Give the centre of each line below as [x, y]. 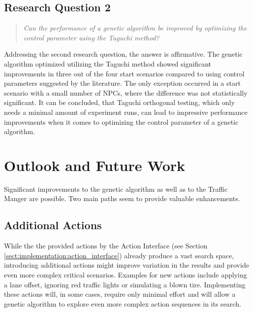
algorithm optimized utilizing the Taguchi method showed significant [108, 63]
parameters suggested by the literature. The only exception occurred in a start [122, 83]
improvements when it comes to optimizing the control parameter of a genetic [121, 121]
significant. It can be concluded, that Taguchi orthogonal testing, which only [119, 102]
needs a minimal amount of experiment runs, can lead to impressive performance [126, 112]
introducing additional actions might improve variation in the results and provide [126, 265]
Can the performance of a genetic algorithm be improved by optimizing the [135, 28]
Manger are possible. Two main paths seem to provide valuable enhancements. [122, 198]
